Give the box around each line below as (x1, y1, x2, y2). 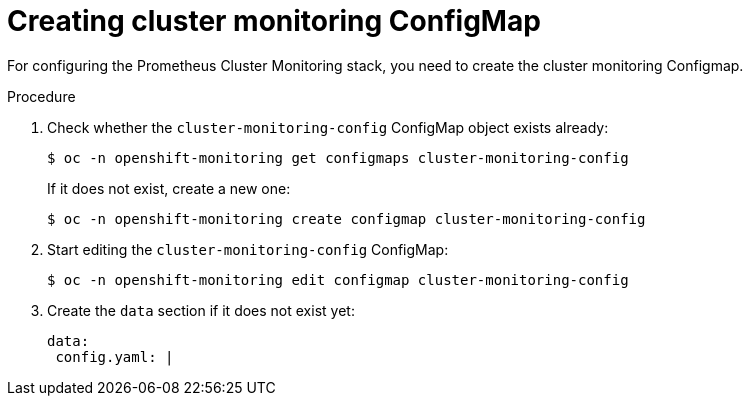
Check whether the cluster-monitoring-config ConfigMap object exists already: (47, 118, 609, 136)
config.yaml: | (55, 348, 174, 365)
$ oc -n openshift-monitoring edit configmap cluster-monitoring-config (47, 271, 629, 288)
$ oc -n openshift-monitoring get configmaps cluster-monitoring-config (47, 149, 629, 166)
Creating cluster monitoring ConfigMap (7, 4, 541, 38)
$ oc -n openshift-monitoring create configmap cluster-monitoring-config (47, 210, 646, 227)
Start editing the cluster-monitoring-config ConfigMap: (47, 240, 449, 258)
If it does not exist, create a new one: (47, 179, 291, 197)
